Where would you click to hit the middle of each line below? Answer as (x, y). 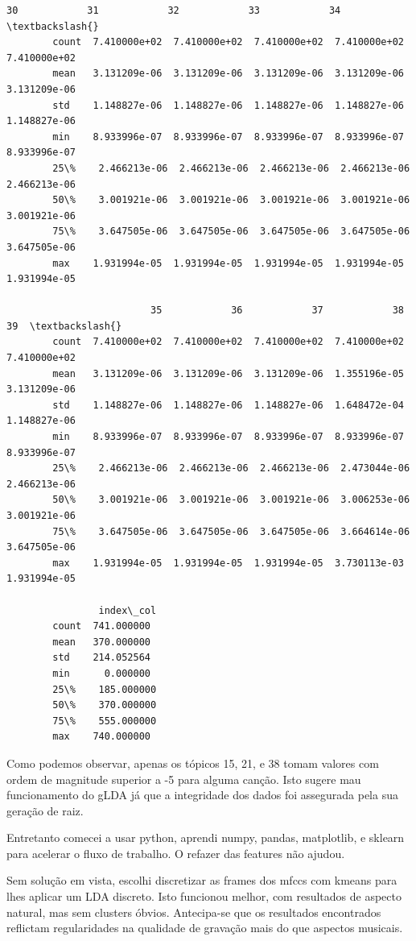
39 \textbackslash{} (64, 326)
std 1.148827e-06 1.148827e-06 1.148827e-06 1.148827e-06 (228, 105)
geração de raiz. (45, 810)
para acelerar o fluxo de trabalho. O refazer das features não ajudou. (176, 853)
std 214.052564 (101, 658)
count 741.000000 (101, 626)
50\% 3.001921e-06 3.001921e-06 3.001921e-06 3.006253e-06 (231, 500)
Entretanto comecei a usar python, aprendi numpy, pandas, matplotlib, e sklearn (206, 837)
